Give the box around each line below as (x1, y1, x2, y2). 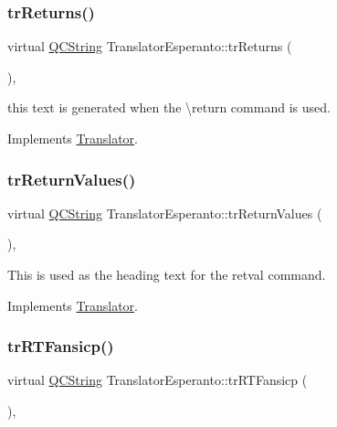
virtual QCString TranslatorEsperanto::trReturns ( (7, 37, 292, 56)
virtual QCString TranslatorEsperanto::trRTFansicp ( (7, 370, 308, 390)
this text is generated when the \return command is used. (7, 98, 331, 117)
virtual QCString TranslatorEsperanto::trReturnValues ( (7, 203, 322, 222)
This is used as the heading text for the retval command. (7, 265, 326, 283)
